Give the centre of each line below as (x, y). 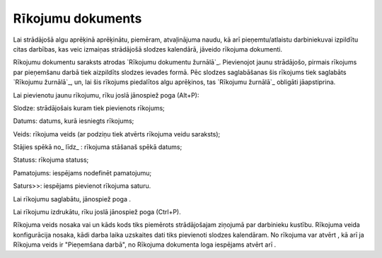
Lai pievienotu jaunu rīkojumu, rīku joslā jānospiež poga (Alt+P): (106, 95)
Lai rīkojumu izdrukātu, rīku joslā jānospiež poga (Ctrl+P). (97, 212)
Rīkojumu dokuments (77, 18)
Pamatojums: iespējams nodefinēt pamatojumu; (82, 172)
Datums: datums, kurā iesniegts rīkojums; (74, 121)
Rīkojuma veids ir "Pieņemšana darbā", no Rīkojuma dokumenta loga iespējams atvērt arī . (145, 245)
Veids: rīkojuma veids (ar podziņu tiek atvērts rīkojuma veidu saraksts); (117, 134)
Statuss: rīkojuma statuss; (51, 160)
